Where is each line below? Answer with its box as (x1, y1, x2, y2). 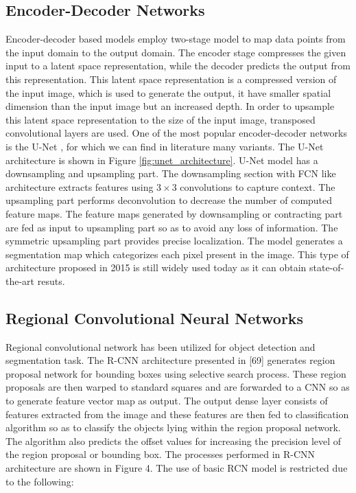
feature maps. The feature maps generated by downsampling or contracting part (5, 206, 343, 220)
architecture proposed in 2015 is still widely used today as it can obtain (5, 260, 307, 275)
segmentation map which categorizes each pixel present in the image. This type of (5, 246, 349, 261)
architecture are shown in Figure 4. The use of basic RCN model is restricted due (5, 461, 348, 475)
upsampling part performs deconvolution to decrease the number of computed (5, 193, 333, 207)
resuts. (37, 273, 65, 288)
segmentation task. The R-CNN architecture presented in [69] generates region (5, 353, 335, 367)
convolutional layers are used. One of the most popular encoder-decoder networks (5, 126, 347, 140)
